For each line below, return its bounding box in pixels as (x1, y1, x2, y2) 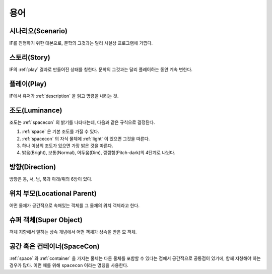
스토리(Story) (9, 53, 50, 61)
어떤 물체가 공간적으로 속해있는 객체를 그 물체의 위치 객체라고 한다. (9, 202, 140, 209)
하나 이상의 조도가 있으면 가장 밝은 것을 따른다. (22, 143, 113, 149)
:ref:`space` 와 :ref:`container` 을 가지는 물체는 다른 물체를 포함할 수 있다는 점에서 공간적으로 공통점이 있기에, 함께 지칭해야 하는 (9, 255, 261, 261)
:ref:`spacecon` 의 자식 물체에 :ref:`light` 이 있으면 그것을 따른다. (22, 135, 150, 142)
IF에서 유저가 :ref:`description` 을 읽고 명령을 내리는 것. (9, 93, 119, 99)
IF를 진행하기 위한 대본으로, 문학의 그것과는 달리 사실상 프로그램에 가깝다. (9, 40, 153, 46)
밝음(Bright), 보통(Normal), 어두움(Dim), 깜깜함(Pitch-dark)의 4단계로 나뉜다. (22, 150, 176, 156)
